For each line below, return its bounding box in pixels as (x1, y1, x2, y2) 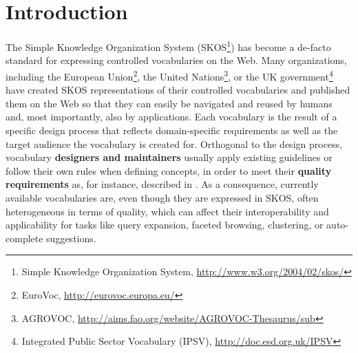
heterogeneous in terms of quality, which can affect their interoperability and (6, 204, 329, 218)
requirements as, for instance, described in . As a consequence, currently (6, 177, 319, 191)
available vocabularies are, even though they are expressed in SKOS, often (6, 190, 319, 204)
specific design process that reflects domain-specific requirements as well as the (6, 123, 338, 137)
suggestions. (46, 231, 96, 245)
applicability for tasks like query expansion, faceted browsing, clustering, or (6, 217, 324, 232)
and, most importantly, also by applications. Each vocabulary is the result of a (6, 109, 337, 124)
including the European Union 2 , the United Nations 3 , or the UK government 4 (6, 67, 333, 83)
